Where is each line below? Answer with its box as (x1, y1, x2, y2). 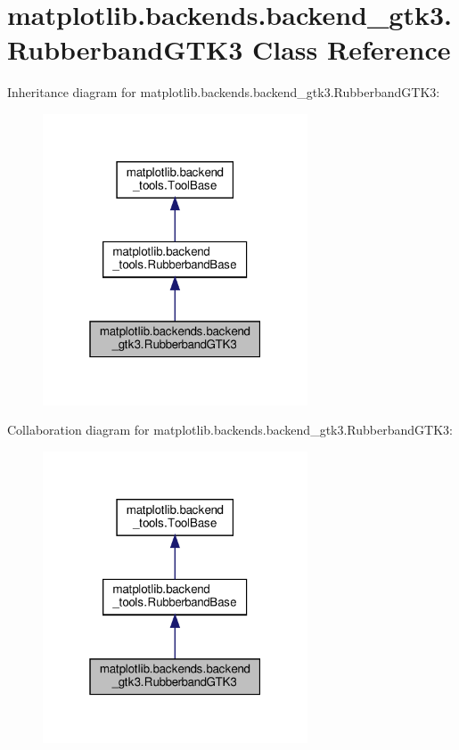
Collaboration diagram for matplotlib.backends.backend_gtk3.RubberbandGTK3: (7, 420, 453, 439)
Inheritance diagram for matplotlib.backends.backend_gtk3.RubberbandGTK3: (7, 83, 440, 102)
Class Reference (251, 31, 451, 68)
